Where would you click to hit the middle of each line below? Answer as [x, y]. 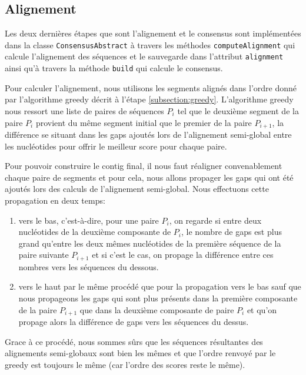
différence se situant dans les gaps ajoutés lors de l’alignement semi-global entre [148, 134]
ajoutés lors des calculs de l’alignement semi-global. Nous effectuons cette [137, 189]
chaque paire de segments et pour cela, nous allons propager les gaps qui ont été [149, 177]
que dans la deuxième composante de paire [157, 309]
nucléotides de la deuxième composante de [95, 232]
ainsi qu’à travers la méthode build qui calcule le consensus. [114, 68]
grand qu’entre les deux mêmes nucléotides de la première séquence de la [150, 243]
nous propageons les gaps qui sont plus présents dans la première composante [158, 298]
